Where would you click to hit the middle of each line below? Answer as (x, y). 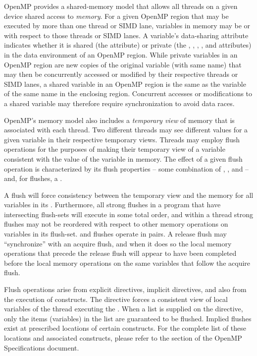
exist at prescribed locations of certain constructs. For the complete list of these (125, 328)
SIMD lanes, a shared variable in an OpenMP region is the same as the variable (125, 84)
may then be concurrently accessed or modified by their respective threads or (121, 74)
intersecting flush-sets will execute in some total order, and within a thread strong (129, 214)
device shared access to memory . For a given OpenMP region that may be (116, 16)
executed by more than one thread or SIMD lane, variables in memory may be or (127, 26)
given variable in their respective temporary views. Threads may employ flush (122, 139)
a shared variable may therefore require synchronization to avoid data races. (119, 103)
